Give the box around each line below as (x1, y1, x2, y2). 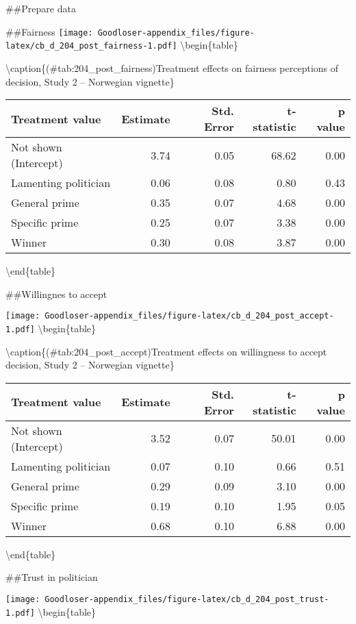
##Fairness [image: (5, 24, 93, 38)
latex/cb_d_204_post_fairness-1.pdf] (5, 41, 177, 51)
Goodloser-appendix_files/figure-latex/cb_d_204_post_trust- (44, 594, 329, 604)
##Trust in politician (5, 570, 98, 584)
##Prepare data (5, 1, 76, 15)
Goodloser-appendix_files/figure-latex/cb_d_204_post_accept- (44, 311, 334, 321)
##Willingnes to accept (5, 286, 107, 301)
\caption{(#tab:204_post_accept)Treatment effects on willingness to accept (5, 344, 327, 358)
